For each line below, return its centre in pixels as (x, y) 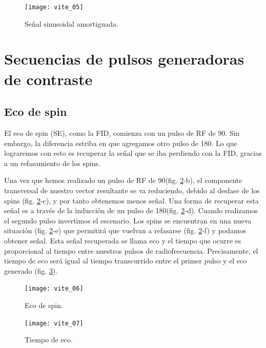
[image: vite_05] (54, 7)
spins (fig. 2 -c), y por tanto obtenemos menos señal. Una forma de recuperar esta (131, 200)
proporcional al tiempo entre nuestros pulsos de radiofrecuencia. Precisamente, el (131, 250)
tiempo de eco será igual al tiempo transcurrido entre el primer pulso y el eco (126, 261)
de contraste (48, 79)
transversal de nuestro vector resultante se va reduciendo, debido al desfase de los (132, 190)
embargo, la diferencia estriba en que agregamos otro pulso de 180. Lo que (121, 143)
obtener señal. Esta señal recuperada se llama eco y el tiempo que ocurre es (123, 240)
